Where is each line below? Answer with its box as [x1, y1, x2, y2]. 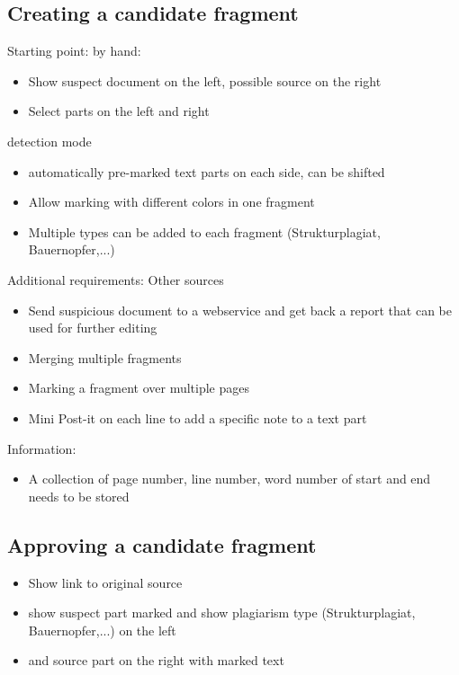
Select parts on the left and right [28, 102, 210, 120]
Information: [7, 439, 76, 457]
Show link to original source [28, 573, 183, 591]
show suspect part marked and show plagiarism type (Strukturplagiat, [28, 603, 416, 622]
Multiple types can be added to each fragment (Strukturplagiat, [28, 222, 381, 241]
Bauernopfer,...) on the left [28, 620, 176, 639]
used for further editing [28, 318, 157, 337]
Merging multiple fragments [28, 348, 182, 367]
